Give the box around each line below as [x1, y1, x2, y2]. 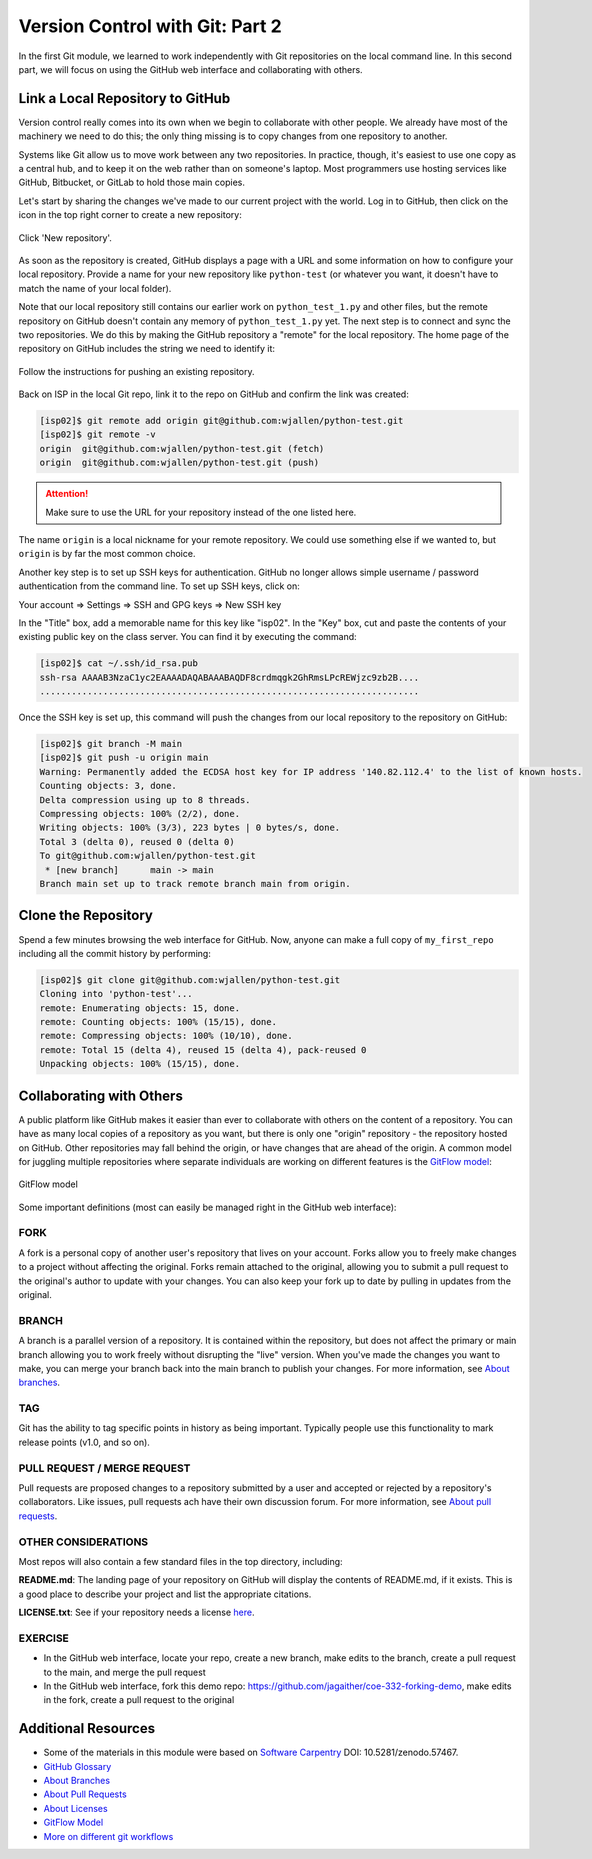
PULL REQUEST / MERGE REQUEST [18, 1461, 191, 1475]
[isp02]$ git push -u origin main [39, 752, 209, 764]
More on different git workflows [43, 1830, 174, 1842]
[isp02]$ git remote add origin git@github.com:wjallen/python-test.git [39, 415, 404, 427]
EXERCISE [18, 1631, 70, 1645]
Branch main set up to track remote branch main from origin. [39, 878, 351, 889]
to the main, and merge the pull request [43, 1666, 206, 1678]
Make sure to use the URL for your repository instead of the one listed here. [45, 506, 357, 518]
